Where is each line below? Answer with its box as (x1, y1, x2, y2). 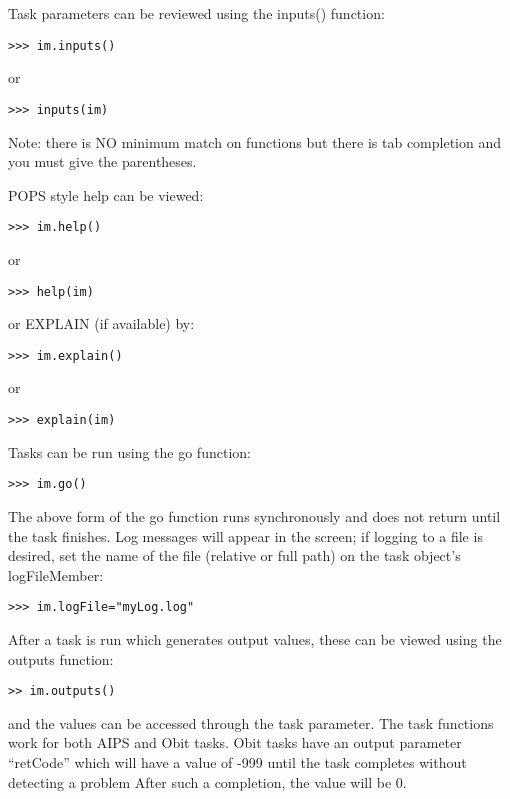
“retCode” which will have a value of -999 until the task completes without (8, 752, 467, 772)
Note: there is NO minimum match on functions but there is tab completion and (8, 131, 502, 152)
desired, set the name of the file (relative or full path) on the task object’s (8, 545, 461, 566)
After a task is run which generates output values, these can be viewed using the (8, 628, 502, 649)
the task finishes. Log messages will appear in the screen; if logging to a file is (8, 525, 483, 546)
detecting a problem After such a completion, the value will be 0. (8, 771, 407, 792)
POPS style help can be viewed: (8, 184, 204, 205)
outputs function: (8, 648, 114, 669)
